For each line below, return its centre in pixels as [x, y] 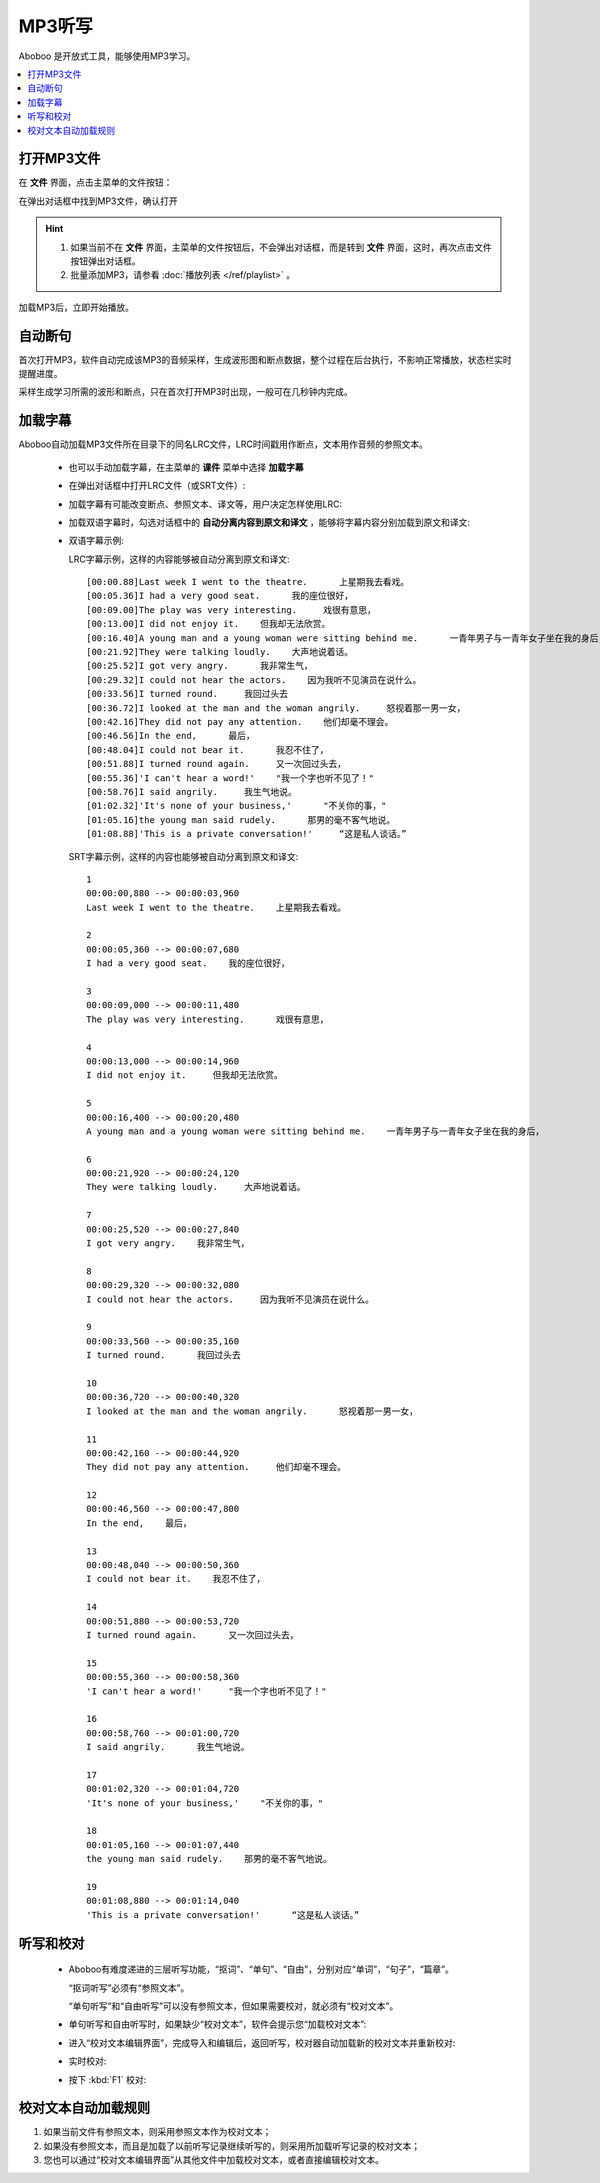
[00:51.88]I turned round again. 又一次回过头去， [216, 764]
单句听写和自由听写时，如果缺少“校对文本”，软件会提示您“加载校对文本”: [217, 2024]
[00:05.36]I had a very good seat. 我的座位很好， [220, 596]
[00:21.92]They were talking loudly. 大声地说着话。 [220, 652]
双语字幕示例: [96, 541]
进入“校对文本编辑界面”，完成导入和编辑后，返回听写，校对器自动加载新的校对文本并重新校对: [262, 2042]
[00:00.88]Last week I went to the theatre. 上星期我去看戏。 [248, 582]
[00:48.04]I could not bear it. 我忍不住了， [207, 749]
